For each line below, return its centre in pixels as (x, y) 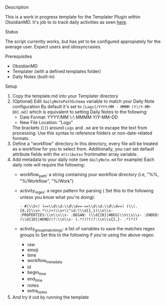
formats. (21, 138)
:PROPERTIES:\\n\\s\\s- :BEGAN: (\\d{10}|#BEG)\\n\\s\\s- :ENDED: (90, 215)
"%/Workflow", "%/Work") (47, 181)
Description (17, 7)
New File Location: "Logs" (46, 122)
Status (12, 32)
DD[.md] (20, 112)
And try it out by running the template (51, 297)
